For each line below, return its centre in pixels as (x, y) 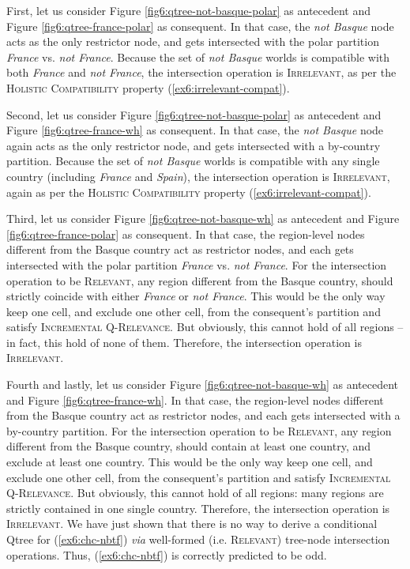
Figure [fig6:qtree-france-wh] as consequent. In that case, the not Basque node (195, 130)
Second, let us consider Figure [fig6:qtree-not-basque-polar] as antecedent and (194, 114)
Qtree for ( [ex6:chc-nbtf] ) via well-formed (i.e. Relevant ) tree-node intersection (198, 539)
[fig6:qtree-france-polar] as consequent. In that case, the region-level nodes (186, 234)
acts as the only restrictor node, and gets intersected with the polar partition (193, 41)
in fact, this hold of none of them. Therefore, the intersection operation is (184, 342)
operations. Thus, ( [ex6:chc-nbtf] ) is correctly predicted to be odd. (167, 554)
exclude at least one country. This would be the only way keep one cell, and (190, 462)
